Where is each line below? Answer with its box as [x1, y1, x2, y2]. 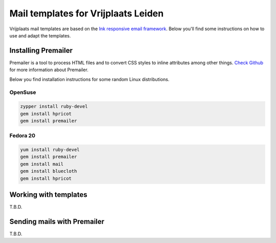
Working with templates [9, 190, 88, 199]
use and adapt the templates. [9, 32, 71, 38]
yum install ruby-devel [20, 147, 80, 153]
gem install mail [20, 161, 64, 167]
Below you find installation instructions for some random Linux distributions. [9, 76, 170, 82]
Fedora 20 [9, 132, 36, 139]
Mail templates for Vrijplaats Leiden [9, 8, 164, 19]
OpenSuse [9, 89, 36, 96]
